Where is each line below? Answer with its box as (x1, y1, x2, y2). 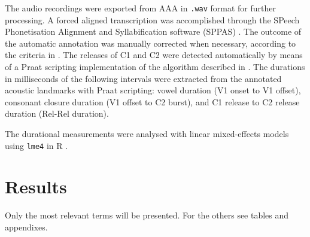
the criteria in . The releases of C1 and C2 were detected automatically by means (5, 48, 303, 61)
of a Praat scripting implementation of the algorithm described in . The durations (5, 60, 305, 73)
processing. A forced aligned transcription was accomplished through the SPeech (5, 13, 300, 26)
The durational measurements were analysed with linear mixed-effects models (5, 127, 289, 139)
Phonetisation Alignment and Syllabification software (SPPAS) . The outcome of (5, 25, 302, 38)
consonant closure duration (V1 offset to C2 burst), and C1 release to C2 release (5, 95, 300, 108)
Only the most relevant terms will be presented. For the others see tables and (5, 209, 289, 221)
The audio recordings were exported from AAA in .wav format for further (5, 2, 276, 14)
